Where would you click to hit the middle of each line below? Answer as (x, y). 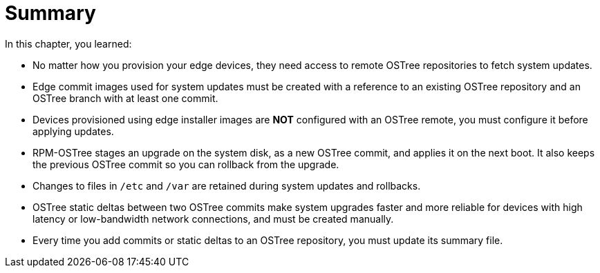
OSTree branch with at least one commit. (125, 98)
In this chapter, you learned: (68, 43)
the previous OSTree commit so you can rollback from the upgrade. (186, 164)
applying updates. (73, 131)
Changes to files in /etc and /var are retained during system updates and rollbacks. (227, 185)
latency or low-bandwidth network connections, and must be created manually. (213, 219)
